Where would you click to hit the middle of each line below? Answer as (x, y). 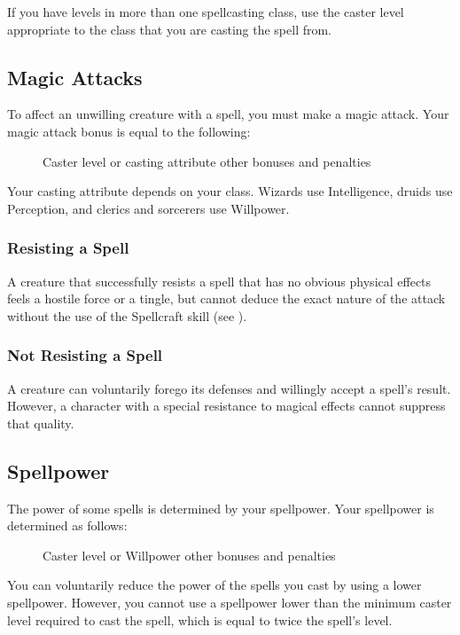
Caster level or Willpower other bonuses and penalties (189, 555)
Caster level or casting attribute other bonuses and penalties (207, 161)
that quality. (41, 423)
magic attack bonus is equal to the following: (129, 131)
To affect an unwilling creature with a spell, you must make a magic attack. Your (228, 114)
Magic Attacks (75, 77)
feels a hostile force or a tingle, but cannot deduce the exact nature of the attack (226, 298)
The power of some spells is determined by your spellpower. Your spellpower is (221, 508)
